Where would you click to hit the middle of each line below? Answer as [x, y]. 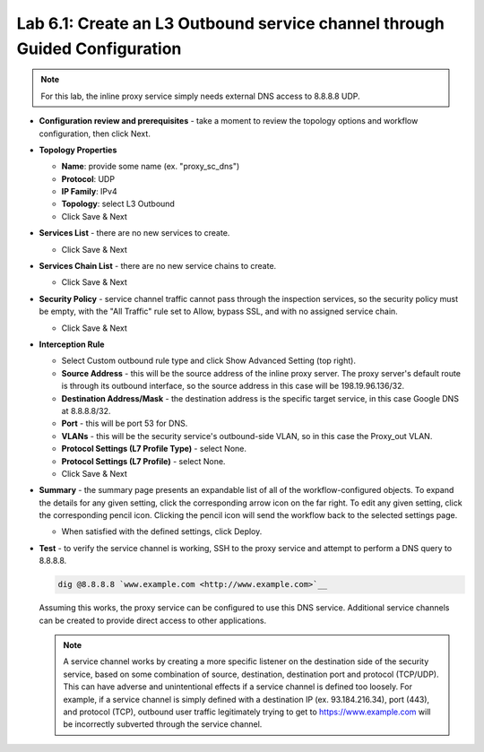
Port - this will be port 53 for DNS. [125, 424]
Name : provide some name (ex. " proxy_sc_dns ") [151, 167]
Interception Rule [72, 344]
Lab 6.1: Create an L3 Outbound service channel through [231, 23]
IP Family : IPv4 [89, 192]
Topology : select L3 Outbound [118, 204]
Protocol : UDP [88, 178]
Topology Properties [78, 150]
